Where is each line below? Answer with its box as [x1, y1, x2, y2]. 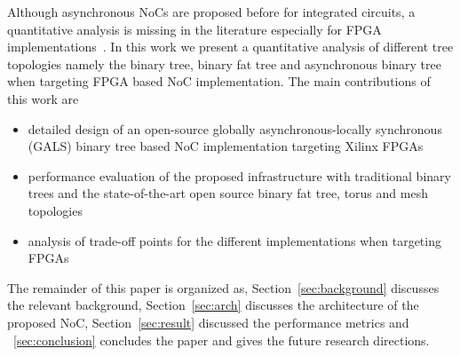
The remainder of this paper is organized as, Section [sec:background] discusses [7, 278, 440, 297]
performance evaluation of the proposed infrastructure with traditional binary [28, 166, 451, 185]
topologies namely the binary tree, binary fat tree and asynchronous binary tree [7, 54, 441, 73]
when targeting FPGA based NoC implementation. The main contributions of [7, 72, 431, 91]
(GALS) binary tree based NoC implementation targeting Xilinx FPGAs [28, 137, 424, 155]
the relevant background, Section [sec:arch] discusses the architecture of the [7, 296, 419, 314]
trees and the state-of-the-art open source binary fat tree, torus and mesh [28, 184, 428, 202]
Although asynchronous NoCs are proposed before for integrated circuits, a [7, 3, 416, 20]
